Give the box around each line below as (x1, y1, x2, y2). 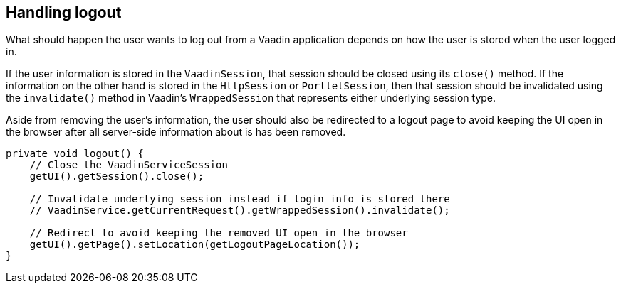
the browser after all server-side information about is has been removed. (6, 126, 346, 138)
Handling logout (6, 4, 122, 21)
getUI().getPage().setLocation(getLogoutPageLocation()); (29, 239, 360, 251)
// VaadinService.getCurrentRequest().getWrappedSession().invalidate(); (29, 205, 450, 217)
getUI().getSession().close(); (29, 170, 204, 182)
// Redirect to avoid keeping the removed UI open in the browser (29, 227, 408, 239)
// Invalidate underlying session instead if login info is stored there (29, 193, 450, 205)
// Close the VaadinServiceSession (29, 159, 228, 171)
